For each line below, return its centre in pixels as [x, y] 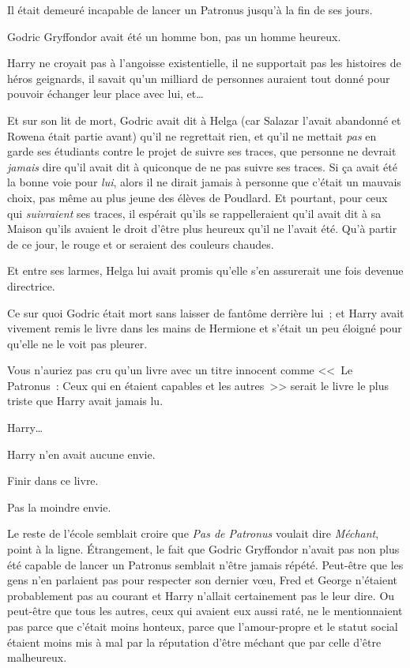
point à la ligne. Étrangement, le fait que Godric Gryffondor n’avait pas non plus [203, 549]
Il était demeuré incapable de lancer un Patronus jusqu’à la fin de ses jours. [190, 9]
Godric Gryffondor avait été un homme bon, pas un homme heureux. [174, 36]
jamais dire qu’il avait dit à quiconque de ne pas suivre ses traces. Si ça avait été [202, 166]
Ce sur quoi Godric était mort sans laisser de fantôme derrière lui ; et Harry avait [206, 312]
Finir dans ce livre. [53, 480]
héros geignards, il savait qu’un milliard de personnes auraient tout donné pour [199, 78]
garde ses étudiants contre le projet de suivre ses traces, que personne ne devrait [202, 151]
